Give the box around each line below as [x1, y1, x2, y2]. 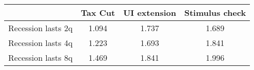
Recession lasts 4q [8, 37, 73, 49]
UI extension [123, 7, 177, 18]
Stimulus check [184, 7, 246, 18]
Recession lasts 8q [8, 52, 73, 63]
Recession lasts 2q [8, 22, 73, 34]
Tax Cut [81, 7, 115, 18]
